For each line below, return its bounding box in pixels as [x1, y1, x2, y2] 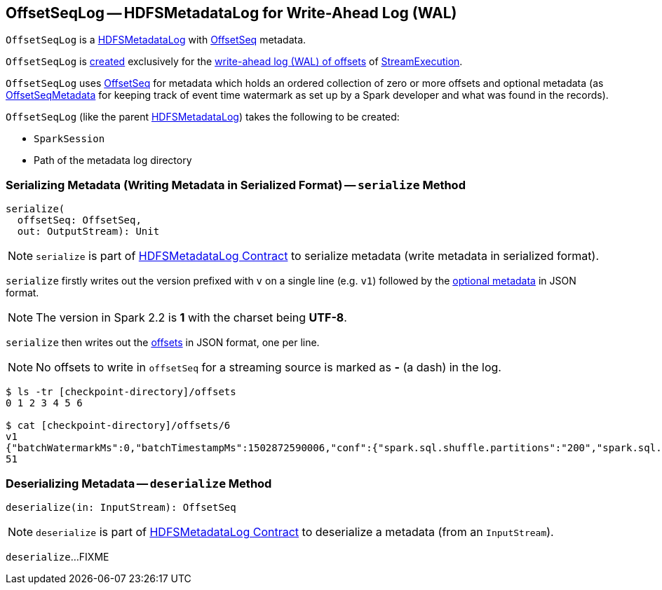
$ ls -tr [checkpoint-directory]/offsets [6, 386, 236, 398]
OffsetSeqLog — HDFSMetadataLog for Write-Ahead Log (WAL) [6, 4, 457, 22]
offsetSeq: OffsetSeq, [17, 214, 142, 226]
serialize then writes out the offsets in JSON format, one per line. [6, 336, 320, 349]
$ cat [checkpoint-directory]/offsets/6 [6, 420, 231, 432]
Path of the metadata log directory [34, 154, 192, 167]
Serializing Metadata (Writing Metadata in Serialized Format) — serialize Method [6, 177, 466, 192]
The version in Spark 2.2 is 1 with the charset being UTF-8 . [36, 310, 347, 325]
